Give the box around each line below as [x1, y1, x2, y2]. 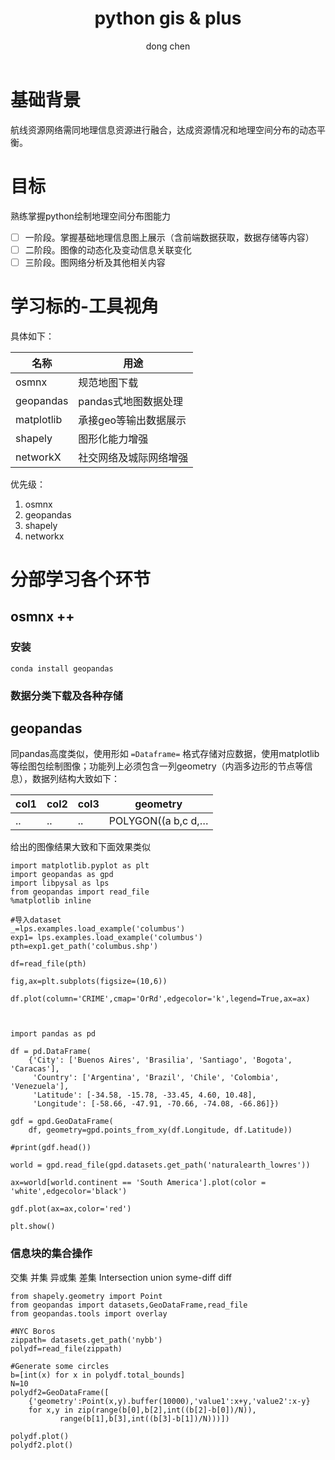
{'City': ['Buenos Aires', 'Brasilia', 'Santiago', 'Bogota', [28, 1055, 293, 1066]
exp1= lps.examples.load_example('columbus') [10, 933, 203, 943]
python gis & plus [94, 7, 242, 30]
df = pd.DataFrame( [10, 1047, 92, 1057]
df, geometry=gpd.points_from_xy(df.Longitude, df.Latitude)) [28, 1125, 293, 1136]
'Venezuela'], [10, 1082, 70, 1092]
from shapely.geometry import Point [10, 1291, 163, 1301]
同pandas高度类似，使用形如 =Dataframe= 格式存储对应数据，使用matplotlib [10, 748, 320, 760]
